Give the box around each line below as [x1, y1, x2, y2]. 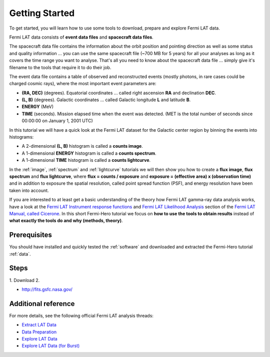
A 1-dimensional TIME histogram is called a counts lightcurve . [21, 157, 151, 163]
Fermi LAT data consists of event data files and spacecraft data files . [9, 34, 153, 40]
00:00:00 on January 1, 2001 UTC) [21, 118, 93, 124]
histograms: [9, 134, 34, 140]
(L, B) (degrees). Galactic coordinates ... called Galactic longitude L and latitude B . [21, 97, 191, 103]
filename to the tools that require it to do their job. [9, 64, 111, 70]
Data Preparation [21, 328, 57, 335]
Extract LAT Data [21, 322, 57, 328]
